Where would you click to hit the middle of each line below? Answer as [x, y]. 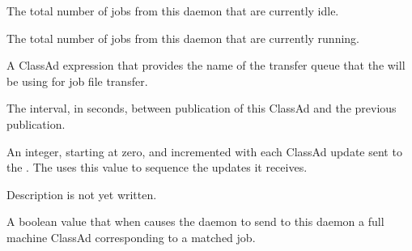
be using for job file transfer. [77, 81]
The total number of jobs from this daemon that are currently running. [183, 38]
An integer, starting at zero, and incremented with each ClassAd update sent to [204, 151]
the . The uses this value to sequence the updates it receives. [157, 167]
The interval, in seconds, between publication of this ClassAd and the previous [202, 108]
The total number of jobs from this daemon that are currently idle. [173, 11]
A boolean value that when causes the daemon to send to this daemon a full [195, 221]
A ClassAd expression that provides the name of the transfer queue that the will [206, 65]
